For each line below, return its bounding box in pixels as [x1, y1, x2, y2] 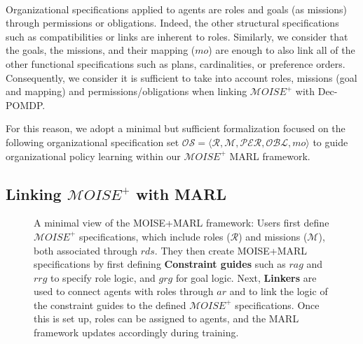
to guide [313, 134, 348, 149]
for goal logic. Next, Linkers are [175, 270, 317, 285]
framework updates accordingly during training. [34, 325, 239, 340]
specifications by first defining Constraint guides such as [34, 257, 286, 271]
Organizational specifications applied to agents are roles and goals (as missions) [6, 1, 347, 16]
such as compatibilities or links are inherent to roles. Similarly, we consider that [6, 29, 348, 43]
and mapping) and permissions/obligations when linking [6, 84, 247, 99]
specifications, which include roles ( [78, 229, 231, 243]
